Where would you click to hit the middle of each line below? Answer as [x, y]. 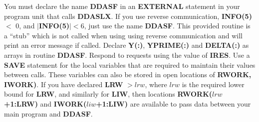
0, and [25, 26]
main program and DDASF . [48, 113]
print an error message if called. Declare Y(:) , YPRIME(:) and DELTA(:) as [127, 45]
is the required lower [213, 84]
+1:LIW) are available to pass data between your [173, 103]
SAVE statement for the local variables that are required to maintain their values [130, 64]
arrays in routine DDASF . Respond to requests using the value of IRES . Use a [127, 55]
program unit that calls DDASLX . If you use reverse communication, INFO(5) [128, 16]
